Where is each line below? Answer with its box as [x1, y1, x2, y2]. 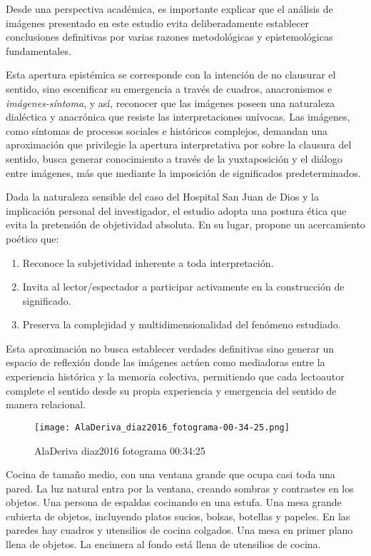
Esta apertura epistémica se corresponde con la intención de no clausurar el [6, 67, 336, 82]
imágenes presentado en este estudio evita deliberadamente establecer [6, 15, 310, 30]
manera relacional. [6, 397, 86, 412]
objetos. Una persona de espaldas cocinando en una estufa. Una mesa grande [6, 495, 342, 510]
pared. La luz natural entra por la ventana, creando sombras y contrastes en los [6, 480, 354, 495]
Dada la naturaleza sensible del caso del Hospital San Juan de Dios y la [6, 189, 319, 204]
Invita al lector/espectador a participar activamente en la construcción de [22, 279, 345, 294]
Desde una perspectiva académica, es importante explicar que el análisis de [6, 1, 333, 16]
